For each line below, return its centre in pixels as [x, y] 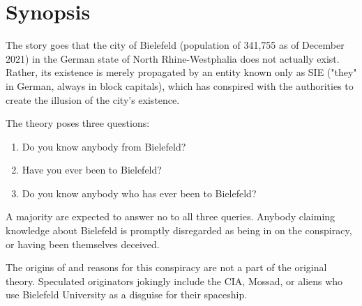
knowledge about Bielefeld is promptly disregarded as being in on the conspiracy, [179, 230]
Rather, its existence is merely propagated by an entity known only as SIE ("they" [181, 72]
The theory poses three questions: [78, 123]
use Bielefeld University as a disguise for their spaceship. [127, 294]
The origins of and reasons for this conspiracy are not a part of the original [166, 267]
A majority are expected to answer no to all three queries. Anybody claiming [171, 216]
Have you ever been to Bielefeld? [92, 170]
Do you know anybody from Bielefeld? [104, 146]
